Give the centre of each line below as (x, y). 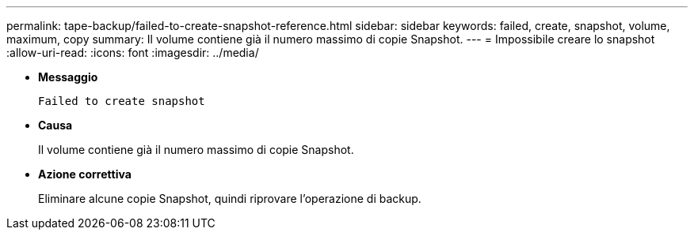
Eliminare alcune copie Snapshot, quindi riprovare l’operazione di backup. (230, 199)
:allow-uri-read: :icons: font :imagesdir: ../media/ (133, 52)
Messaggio (68, 77)
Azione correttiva (85, 174)
